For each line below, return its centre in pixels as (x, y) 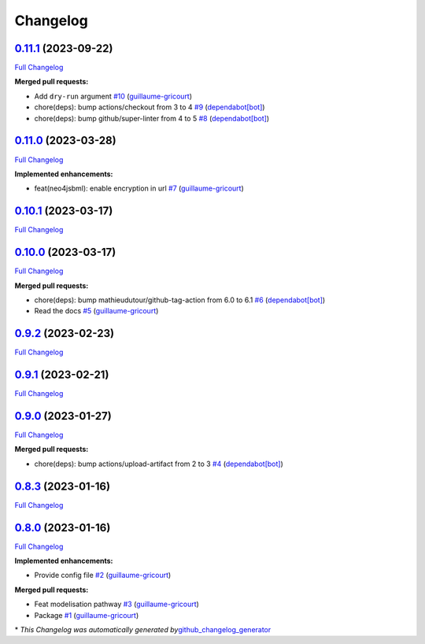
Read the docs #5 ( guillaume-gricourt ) (96, 311)
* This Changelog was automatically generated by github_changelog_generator (143, 629)
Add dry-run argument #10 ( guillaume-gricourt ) (113, 96)
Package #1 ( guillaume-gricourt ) (87, 615)
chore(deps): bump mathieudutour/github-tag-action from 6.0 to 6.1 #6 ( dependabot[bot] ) (180, 300)
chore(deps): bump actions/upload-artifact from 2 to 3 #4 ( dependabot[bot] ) (159, 464)
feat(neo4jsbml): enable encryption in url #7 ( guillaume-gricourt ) (139, 188)
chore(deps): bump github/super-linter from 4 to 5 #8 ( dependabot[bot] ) (152, 118)
